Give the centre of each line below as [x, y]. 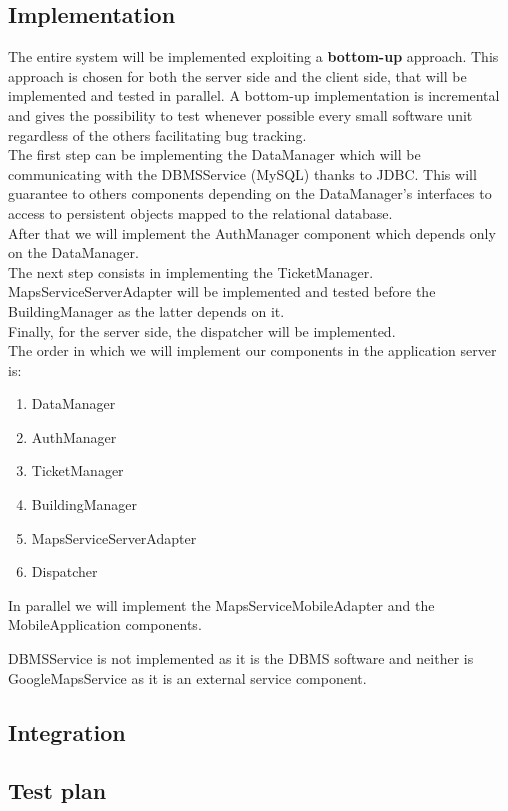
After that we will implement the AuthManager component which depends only [252, 232]
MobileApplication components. [105, 624]
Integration [67, 731]
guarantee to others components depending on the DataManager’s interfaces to [250, 193]
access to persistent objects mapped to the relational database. [200, 212]
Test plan [57, 790]
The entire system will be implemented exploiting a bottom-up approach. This [253, 56]
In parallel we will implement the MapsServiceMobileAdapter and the [221, 604]
